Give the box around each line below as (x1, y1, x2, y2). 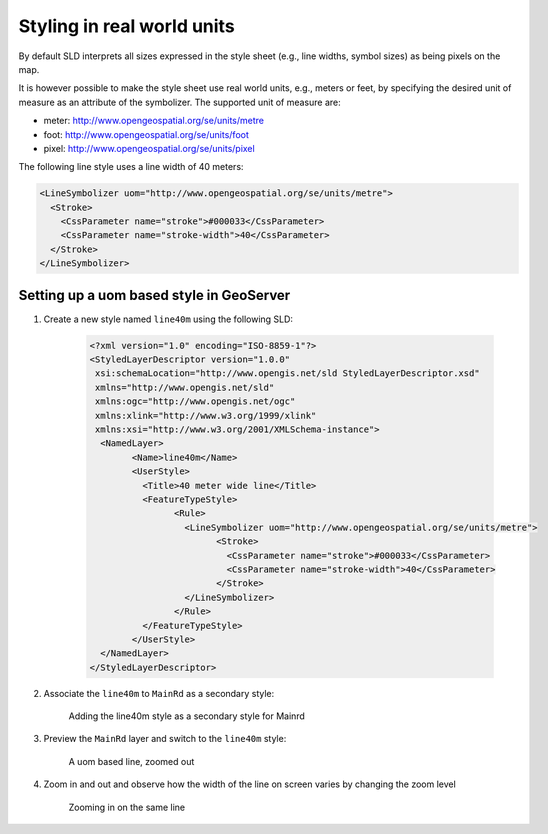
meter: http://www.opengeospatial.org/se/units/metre (43, 115, 265, 127)
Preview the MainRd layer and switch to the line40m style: (43, 733, 287, 745)
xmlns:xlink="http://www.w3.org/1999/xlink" (95, 410, 317, 421)
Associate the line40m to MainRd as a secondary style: (43, 687, 275, 699)
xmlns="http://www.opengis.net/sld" (95, 381, 275, 393)
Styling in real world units (18, 15, 235, 37)
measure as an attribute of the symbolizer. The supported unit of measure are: (18, 96, 342, 108)
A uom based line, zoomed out (68, 755, 195, 767)
